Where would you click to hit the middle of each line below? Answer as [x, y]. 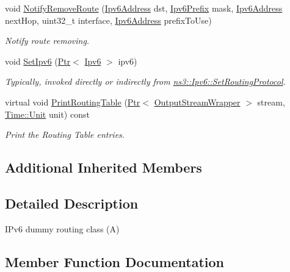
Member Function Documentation [115, 261]
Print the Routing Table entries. [65, 134]
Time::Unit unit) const [47, 114]
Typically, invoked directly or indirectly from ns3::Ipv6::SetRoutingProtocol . [145, 81]
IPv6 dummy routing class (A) [62, 228]
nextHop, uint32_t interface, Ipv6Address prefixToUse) [108, 20]
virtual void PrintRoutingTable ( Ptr [73, 102]
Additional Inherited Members [103, 167]
